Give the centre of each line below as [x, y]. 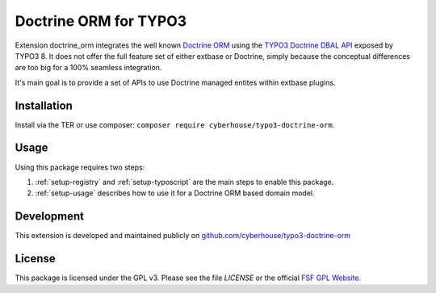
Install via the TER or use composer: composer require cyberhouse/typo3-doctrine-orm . [175, 124]
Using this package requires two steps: [80, 167]
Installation [44, 105]
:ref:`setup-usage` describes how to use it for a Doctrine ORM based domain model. [175, 193]
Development [50, 217]
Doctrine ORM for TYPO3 [101, 21]
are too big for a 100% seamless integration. [88, 68]
